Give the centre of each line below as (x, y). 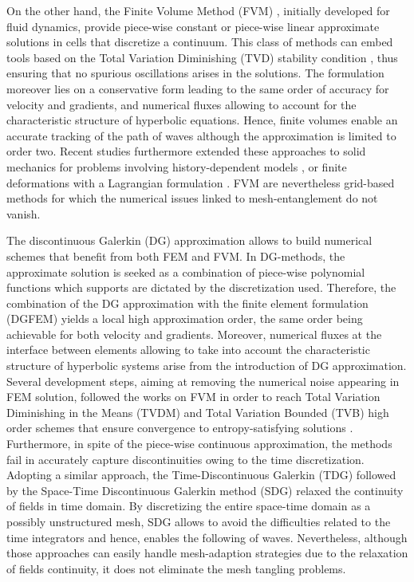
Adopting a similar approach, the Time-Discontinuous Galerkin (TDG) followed (201, 475)
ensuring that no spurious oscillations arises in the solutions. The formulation (195, 73)
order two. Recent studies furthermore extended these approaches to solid (186, 151)
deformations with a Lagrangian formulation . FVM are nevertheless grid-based (201, 182)
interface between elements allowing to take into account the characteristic (188, 350)
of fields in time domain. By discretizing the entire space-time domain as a (189, 506)
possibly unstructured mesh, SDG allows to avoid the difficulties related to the (199, 521)
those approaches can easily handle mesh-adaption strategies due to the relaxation (207, 553)
